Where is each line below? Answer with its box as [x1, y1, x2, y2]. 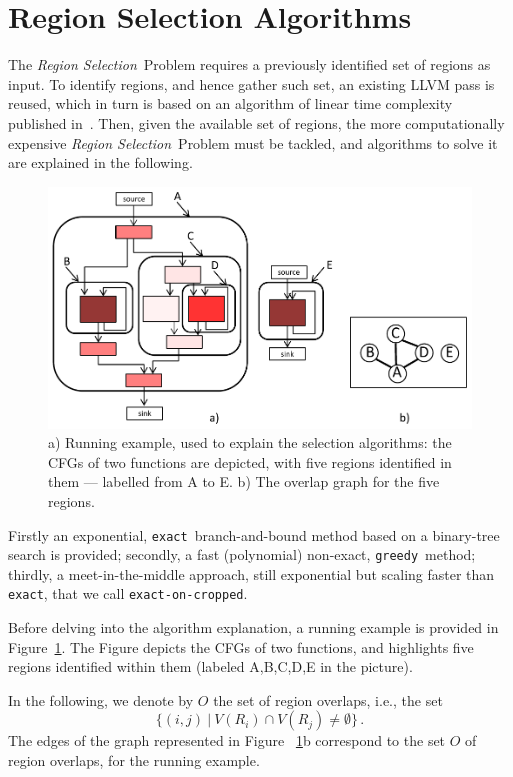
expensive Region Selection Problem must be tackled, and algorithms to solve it [8, 132, 498, 153]
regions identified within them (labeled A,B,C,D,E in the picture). [8, 656, 413, 677]
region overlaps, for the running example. [8, 750, 260, 771]
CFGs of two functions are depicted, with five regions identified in [48, 451, 452, 472]
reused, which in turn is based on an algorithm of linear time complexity [8, 93, 453, 114]
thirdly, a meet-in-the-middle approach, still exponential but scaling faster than [8, 563, 495, 584]
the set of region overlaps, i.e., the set [213, 689, 443, 710]
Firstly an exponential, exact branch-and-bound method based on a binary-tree [8, 524, 500, 545]
